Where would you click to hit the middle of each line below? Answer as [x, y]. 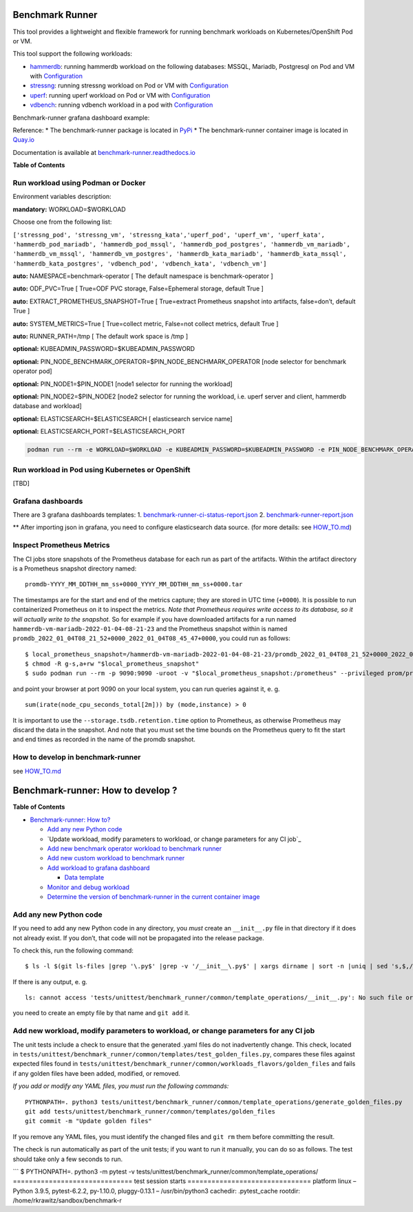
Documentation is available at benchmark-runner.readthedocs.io [104, 152]
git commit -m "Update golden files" [89, 1121]
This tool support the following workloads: [73, 54]
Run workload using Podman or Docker [79, 182]
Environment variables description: [62, 197]
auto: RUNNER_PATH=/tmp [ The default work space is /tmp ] [100, 337]
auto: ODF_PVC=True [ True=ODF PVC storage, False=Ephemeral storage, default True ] [138, 288]
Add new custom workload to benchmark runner [116, 858]
